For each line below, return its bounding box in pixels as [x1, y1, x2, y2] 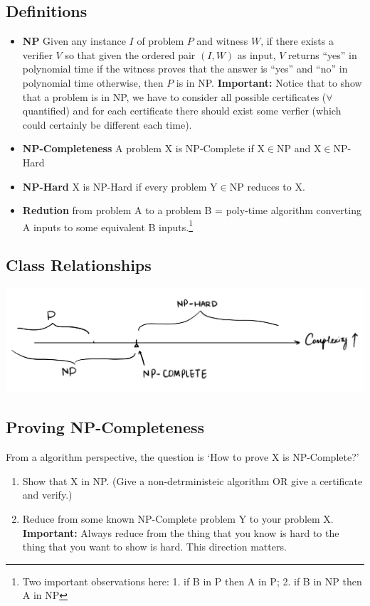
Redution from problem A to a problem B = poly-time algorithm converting [22, 203, 361, 218]
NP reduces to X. [229, 179, 305, 193]
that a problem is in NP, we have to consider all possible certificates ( [22, 89, 327, 104]
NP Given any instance [22, 33, 126, 48]
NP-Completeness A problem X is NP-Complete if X [22, 141, 265, 156]
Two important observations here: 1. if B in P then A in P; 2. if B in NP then [22, 573, 362, 588]
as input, [237, 47, 276, 62]
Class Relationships [6, 254, 152, 276]
